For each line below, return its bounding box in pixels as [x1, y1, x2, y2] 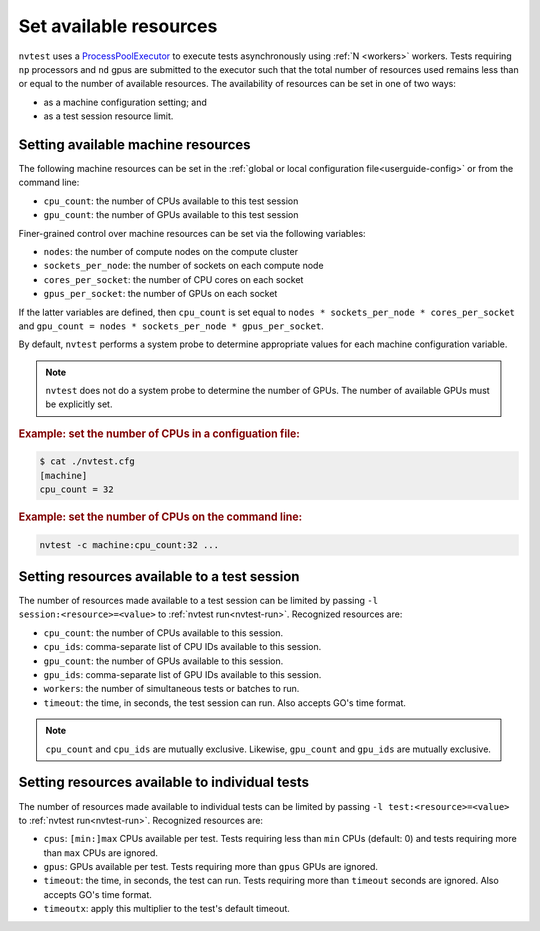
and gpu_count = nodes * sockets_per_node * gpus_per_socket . [18, 320, 324, 332]
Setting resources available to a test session [18, 568, 300, 585]
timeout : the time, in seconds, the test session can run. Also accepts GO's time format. [43, 696, 407, 709]
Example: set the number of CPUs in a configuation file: [18, 426, 300, 440]
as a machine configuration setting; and [43, 96, 207, 108]
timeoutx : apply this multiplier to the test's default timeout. [43, 903, 290, 915]
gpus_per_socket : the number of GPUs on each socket [43, 288, 278, 300]
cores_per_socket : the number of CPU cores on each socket [43, 273, 304, 285]
